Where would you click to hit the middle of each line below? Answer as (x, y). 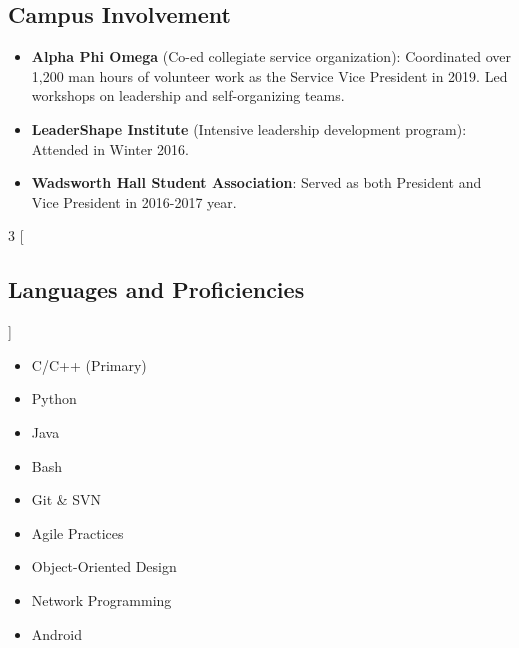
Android (57, 633)
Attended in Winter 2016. (110, 148)
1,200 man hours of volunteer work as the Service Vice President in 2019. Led (269, 75)
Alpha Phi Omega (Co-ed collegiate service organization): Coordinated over (271, 56)
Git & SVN (66, 499)
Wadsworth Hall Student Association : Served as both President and (256, 182)
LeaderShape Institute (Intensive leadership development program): (249, 128)
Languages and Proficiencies (156, 289)
